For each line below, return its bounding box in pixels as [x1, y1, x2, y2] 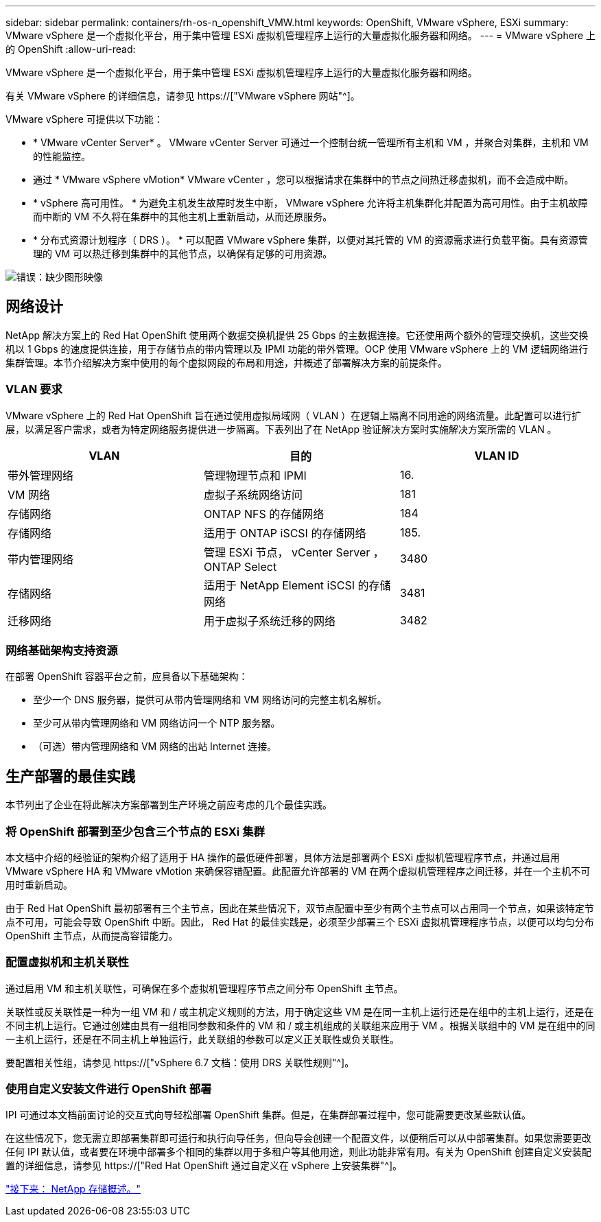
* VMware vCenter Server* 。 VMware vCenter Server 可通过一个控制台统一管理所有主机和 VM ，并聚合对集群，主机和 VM [33, 137, 589, 148]
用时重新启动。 [5, 878, 73, 891]
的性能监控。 [33, 150, 91, 162]
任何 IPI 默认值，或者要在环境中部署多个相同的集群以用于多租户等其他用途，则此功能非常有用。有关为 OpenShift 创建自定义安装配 [5, 1146, 591, 1158]
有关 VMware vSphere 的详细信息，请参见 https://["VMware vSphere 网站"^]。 [5, 90, 360, 102]
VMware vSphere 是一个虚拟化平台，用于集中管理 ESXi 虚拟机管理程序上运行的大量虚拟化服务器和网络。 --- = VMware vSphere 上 [5, 30, 596, 41]
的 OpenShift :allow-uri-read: [5, 43, 136, 55]
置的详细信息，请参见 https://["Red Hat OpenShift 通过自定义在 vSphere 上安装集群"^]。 [5, 1160, 403, 1172]
